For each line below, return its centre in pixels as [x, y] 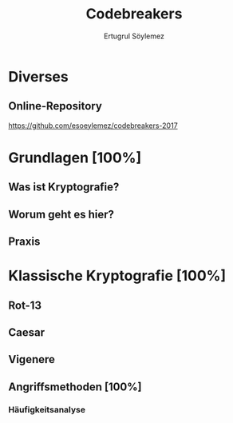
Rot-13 [25, 305]
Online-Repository [55, 106]
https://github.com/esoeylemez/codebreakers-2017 [93, 126]
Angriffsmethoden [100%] [75, 387]
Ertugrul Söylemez [134, 36]
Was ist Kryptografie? [64, 188]
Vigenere [32, 359]
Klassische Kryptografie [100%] [117, 276]
